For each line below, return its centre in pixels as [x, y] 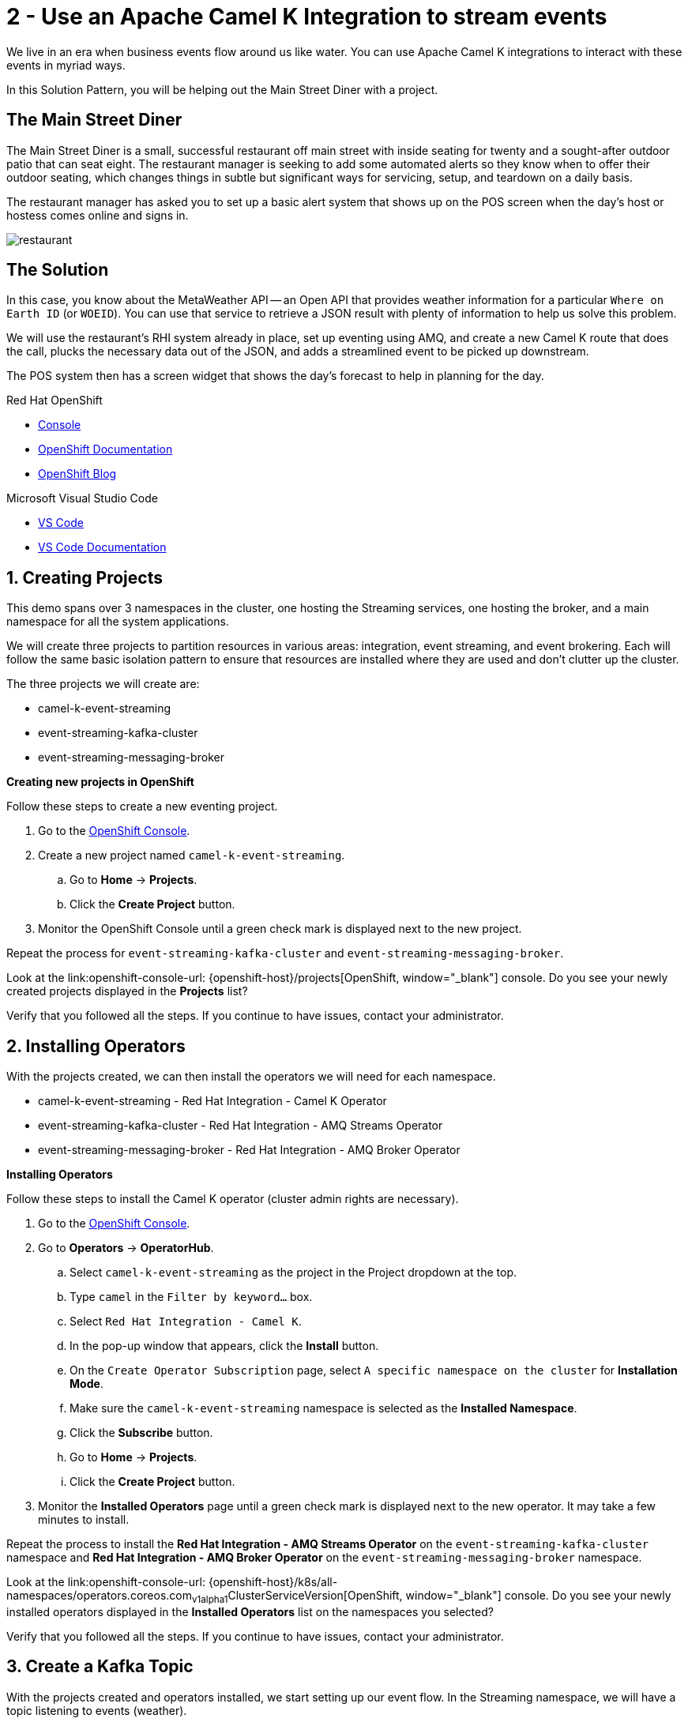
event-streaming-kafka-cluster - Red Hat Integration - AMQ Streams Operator [241, 1126]
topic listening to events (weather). [97, 1710]
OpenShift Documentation [105, 449]
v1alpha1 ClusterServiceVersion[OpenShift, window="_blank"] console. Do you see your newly [431, 1597]
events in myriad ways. [66, 65]
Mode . [86, 1384]
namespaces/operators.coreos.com [99, 1596]
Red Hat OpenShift [55, 400]
